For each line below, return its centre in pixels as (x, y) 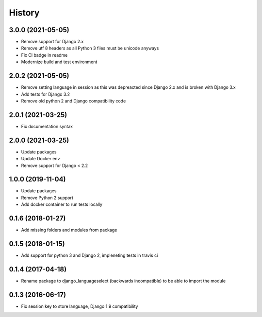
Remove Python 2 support (47, 198)
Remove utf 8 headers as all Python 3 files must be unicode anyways (90, 48)
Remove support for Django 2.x (52, 42)
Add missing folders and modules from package (69, 230)
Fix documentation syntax (47, 126)
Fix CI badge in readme (44, 55)
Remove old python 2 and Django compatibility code (74, 101)
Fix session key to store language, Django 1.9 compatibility (80, 306)
